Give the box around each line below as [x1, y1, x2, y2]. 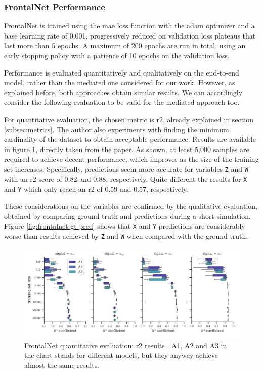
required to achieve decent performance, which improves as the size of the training [4, 154, 259, 164]
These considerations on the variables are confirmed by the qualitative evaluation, [4, 200, 257, 211]
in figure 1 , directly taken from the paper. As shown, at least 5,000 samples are [4, 143, 249, 154]
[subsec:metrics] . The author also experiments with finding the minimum [4, 124, 229, 134]
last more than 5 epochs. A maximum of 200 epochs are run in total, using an [4, 40, 246, 51]
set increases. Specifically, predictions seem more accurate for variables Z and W [4, 163, 248, 174]
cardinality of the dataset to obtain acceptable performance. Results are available [4, 134, 256, 144]
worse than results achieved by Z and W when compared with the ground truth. [4, 230, 248, 241]
